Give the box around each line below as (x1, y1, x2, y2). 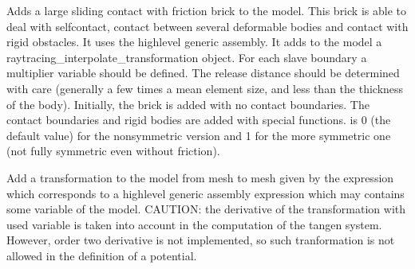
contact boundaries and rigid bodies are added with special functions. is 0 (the (6, 111, 391, 128)
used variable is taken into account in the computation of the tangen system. (6, 216, 382, 232)
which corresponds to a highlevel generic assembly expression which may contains (6, 185, 405, 201)
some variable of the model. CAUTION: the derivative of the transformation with (6, 201, 406, 217)
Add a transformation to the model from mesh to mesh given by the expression (6, 169, 394, 185)
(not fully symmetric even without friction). (6, 142, 220, 159)
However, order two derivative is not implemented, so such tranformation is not (6, 232, 395, 248)
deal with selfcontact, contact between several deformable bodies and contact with (6, 18, 409, 34)
